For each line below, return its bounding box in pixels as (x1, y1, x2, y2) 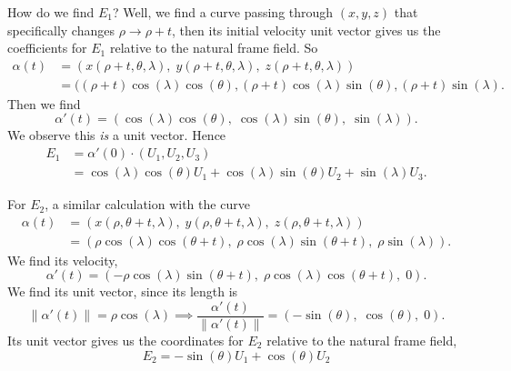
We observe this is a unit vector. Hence (7, 125, 226, 145)
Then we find (7, 94, 81, 113)
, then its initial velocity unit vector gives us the (172, 20, 441, 39)
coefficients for (7, 38, 87, 57)
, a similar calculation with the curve (45, 195, 250, 214)
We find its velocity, (7, 250, 118, 269)
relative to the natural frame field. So (109, 38, 318, 57)
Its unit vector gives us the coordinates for (7, 331, 244, 349)
